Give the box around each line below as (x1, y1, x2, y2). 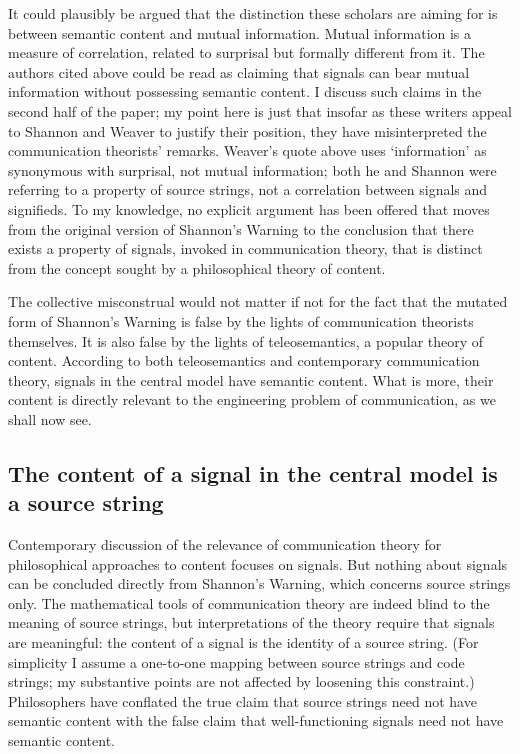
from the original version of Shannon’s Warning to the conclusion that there (8, 218, 474, 239)
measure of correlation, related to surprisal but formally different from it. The (8, 42, 485, 63)
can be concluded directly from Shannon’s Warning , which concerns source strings (8, 573, 511, 594)
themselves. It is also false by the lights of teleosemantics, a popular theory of (8, 330, 484, 351)
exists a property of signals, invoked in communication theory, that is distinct (8, 238, 483, 259)
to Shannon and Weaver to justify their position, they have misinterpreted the (8, 120, 487, 141)
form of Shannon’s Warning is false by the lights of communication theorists (8, 310, 474, 331)
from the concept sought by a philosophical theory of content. (8, 257, 386, 278)
